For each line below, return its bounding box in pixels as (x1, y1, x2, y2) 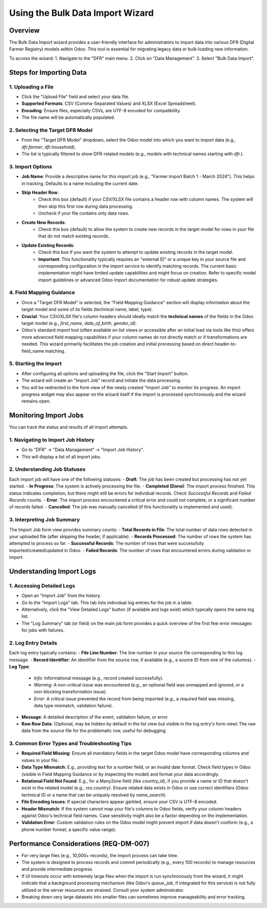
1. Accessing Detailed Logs (9, 582, 75, 589)
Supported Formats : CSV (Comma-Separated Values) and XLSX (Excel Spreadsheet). (21, 100, 197, 106)
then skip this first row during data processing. (38, 203, 133, 209)
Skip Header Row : (21, 189, 59, 195)
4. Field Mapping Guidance (9, 289, 75, 296)
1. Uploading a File (9, 83, 54, 90)
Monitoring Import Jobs (9, 411, 84, 420)
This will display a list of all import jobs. (21, 454, 101, 459)
